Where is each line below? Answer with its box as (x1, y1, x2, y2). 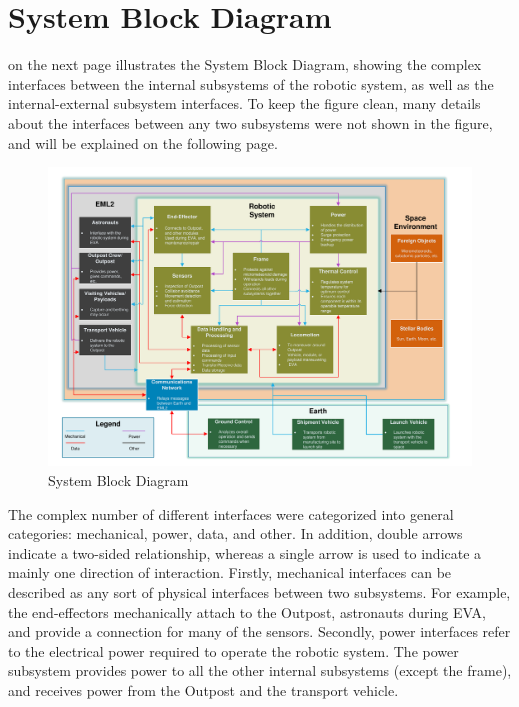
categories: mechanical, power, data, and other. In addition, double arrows (8, 523, 463, 544)
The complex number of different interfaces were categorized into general (8, 503, 454, 524)
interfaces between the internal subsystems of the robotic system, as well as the (8, 73, 494, 94)
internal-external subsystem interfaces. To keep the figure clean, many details (8, 93, 481, 114)
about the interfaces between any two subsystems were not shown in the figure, (8, 112, 493, 133)
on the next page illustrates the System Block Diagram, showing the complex (8, 54, 482, 75)
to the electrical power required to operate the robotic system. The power (8, 640, 459, 661)
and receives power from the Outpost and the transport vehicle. (8, 679, 399, 700)
